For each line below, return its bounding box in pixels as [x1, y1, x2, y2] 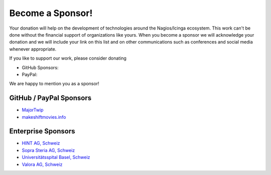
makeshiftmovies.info [22, 114, 66, 120]
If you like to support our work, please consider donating [9, 55, 126, 61]
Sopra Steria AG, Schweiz [22, 147, 75, 153]
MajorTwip [22, 107, 44, 113]
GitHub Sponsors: [22, 64, 59, 70]
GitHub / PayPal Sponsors [9, 94, 92, 102]
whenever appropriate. [9, 46, 57, 52]
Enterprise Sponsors [9, 127, 75, 135]
